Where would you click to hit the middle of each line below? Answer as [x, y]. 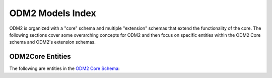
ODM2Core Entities [40, 57]
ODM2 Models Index [53, 13]
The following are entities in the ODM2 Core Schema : [64, 68]
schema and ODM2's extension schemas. [52, 42]
